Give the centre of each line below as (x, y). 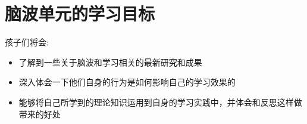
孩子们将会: (27, 42)
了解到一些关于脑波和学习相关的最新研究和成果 (110, 62)
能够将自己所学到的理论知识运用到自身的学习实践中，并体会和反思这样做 (160, 102)
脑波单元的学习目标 (80, 13)
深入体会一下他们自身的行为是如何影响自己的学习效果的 (127, 82)
